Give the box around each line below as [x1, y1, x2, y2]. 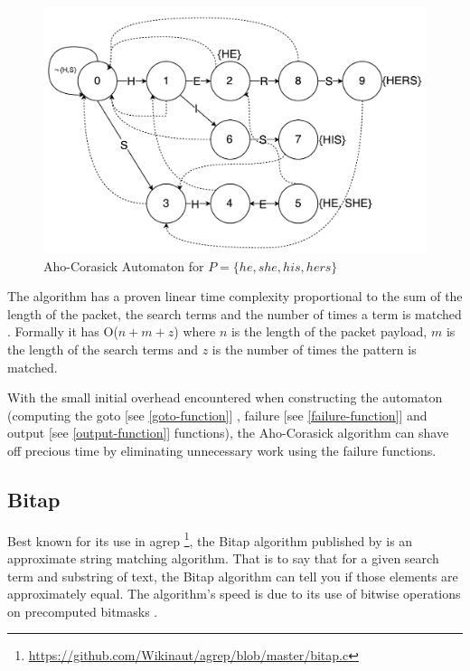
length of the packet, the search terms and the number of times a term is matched [7, 304, 462, 323]
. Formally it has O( [7, 322, 118, 341]
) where [174, 322, 216, 341]
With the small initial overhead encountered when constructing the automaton [7, 388, 443, 407]
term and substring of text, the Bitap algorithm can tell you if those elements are [7, 566, 458, 585]
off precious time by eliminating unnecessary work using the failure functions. [7, 440, 437, 459]
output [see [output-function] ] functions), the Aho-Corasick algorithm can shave [7, 423, 449, 442]
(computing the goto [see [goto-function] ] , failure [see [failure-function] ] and [7, 405, 428, 424]
